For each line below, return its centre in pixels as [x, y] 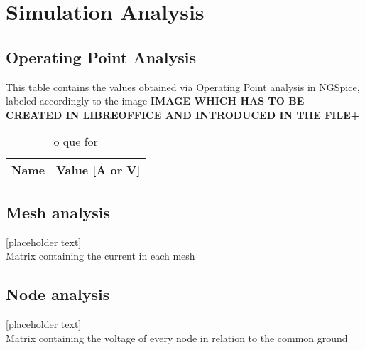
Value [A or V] [98, 170]
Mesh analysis [58, 212]
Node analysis [58, 294]
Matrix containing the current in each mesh [100, 256]
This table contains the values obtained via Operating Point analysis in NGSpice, [183, 86]
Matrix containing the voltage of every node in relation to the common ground [177, 338]
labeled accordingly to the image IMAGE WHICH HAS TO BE [155, 101]
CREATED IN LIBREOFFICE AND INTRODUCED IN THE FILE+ [183, 114]
